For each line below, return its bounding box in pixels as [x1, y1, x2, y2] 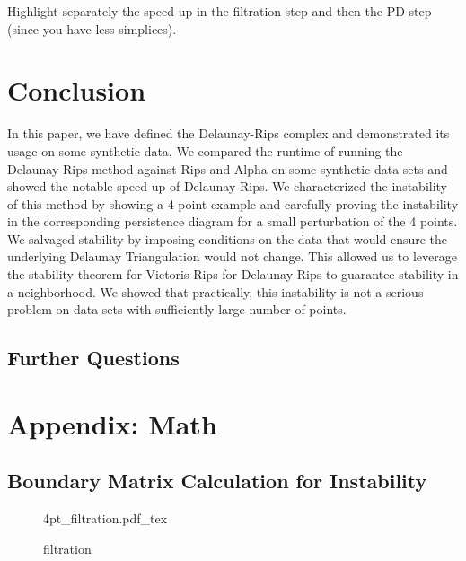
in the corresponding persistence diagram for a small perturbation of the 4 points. [7, 212, 458, 231]
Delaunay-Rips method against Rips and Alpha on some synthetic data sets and [7, 159, 448, 178]
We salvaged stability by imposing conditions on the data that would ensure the [7, 229, 448, 248]
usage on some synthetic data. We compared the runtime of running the [7, 141, 403, 160]
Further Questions [7, 344, 180, 372]
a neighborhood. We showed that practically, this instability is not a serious [7, 282, 424, 301]
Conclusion [7, 72, 146, 109]
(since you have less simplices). [7, 19, 177, 38]
